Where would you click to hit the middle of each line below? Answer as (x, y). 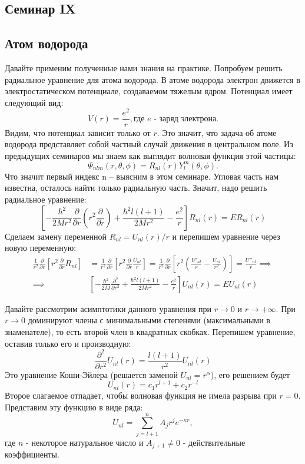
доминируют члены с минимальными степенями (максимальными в (149, 320)
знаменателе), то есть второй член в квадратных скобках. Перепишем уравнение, (150, 332)
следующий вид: (34, 102)
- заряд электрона (185, 119)
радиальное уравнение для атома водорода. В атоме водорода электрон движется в (152, 79)
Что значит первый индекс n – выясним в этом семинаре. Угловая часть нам (142, 176)
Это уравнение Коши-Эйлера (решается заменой (91, 374)
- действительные (214, 442)
